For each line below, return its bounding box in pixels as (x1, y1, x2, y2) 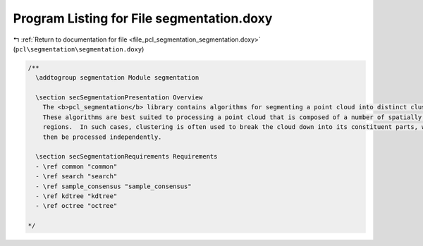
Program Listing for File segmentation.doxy (13, 11, 273, 26)
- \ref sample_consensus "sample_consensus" (35, 182, 192, 190)
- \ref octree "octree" (35, 202, 118, 210)
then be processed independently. (42, 133, 162, 141)
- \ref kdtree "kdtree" (35, 192, 118, 200)
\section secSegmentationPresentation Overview (35, 94, 203, 102)
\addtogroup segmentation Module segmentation (35, 74, 200, 82)
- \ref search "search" (35, 173, 118, 180)
